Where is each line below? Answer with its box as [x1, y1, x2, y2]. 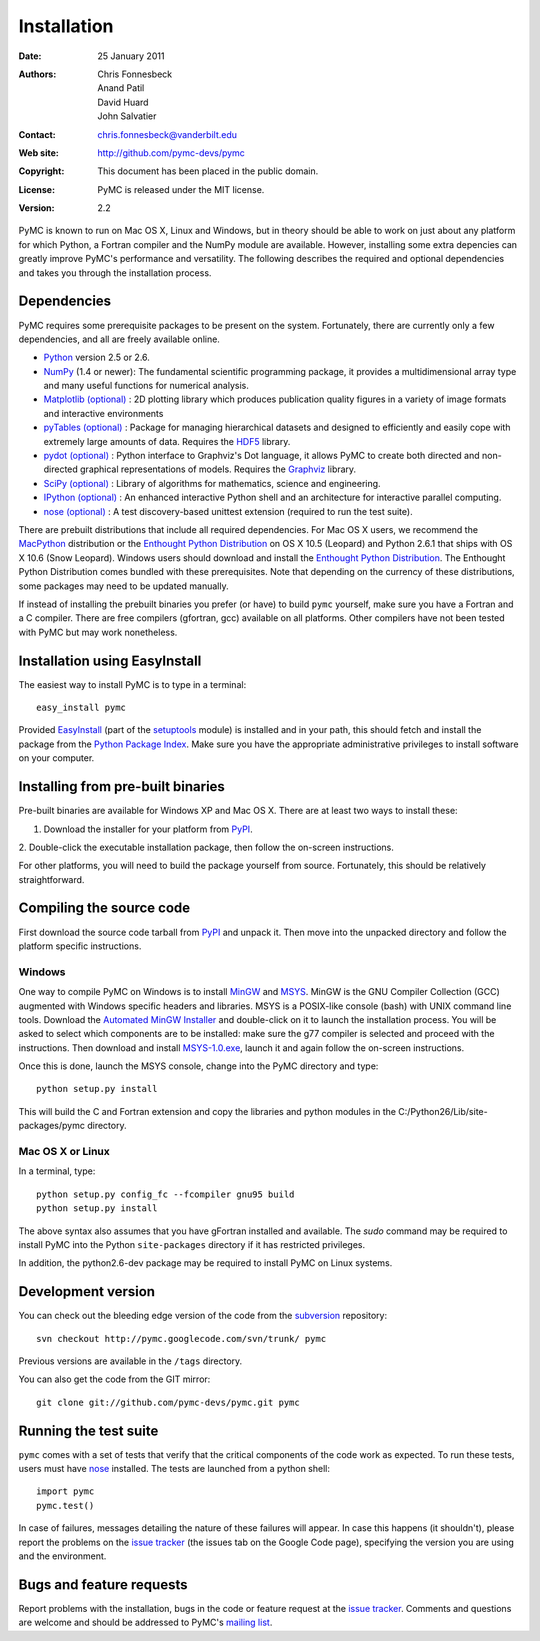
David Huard [97, 96, 149, 108]
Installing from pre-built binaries [18, 778, 225, 795]
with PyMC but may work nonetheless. [18, 626, 178, 638]
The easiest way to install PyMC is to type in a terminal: [18, 678, 247, 690]
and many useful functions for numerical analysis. [43, 380, 249, 392]
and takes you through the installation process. [18, 266, 212, 279]
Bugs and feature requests [18, 1576, 188, 1593]
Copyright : [18, 165, 65, 177]
